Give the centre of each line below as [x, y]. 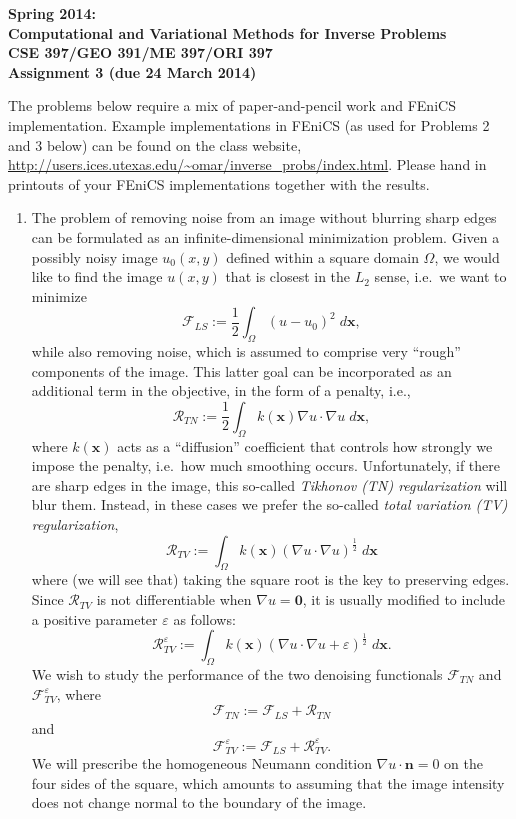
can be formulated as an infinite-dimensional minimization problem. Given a [265, 236]
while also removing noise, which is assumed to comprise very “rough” [246, 351]
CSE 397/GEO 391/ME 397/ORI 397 [140, 52]
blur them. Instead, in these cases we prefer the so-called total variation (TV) [269, 504]
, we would [467, 256]
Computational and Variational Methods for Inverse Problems [227, 32]
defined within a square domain [322, 256]
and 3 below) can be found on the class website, [155, 144]
